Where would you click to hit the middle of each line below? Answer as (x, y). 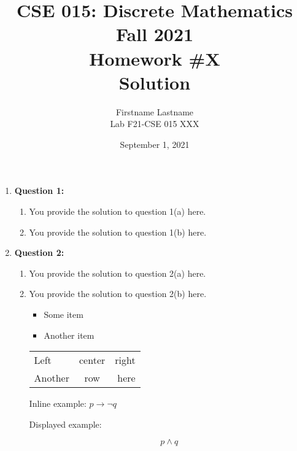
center (92, 360)
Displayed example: (65, 424)
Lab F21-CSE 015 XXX (155, 124)
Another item (69, 335)
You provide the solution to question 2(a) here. (118, 273)
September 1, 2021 (155, 144)
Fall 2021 (155, 34)
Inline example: (58, 403)
